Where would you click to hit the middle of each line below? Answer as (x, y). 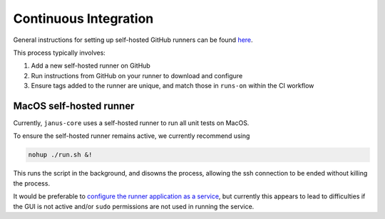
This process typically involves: (60, 53)
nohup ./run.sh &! (60, 155)
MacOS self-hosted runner (74, 106)
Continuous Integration (83, 18)
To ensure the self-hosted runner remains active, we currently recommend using (132, 136)
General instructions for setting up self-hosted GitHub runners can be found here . (133, 40)
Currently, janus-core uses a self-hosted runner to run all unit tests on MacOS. (131, 123)
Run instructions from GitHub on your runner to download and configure (137, 75)
